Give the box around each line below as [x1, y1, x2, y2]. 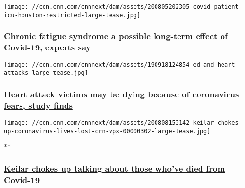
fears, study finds [4, 99, 73, 111]
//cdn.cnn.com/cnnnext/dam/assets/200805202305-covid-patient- [32, 3, 242, 10]
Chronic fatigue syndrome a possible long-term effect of [4, 30, 228, 42]
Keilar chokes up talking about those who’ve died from [4, 162, 225, 174]
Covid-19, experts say [4, 41, 91, 53]
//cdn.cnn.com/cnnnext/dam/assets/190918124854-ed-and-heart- [32, 61, 239, 69]
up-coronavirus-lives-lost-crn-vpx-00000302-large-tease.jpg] [4, 127, 211, 135]
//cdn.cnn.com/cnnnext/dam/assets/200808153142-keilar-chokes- [32, 119, 242, 126]
